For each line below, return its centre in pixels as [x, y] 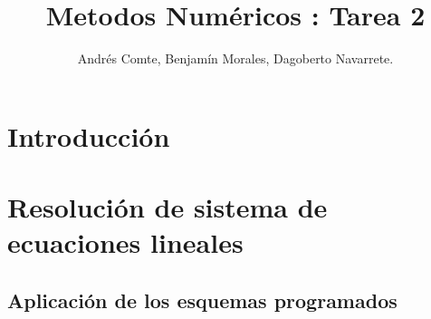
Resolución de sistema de [168, 207]
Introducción [89, 135]
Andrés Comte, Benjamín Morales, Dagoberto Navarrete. [235, 58]
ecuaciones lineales [125, 242]
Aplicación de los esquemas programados [202, 300]
